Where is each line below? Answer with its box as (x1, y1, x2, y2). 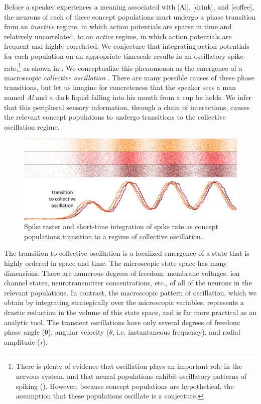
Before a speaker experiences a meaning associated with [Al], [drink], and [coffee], (4, 2, 254, 12)
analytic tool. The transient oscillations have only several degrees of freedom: (4, 317, 241, 327)
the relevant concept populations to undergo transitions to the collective (4, 112, 226, 122)
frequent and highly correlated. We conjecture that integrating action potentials (4, 41, 249, 51)
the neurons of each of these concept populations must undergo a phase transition (4, 11, 256, 22)
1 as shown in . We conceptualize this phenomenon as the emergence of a (18, 61, 242, 73)
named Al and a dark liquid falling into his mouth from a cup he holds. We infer (4, 92, 251, 102)
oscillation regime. (4, 121, 60, 132)
